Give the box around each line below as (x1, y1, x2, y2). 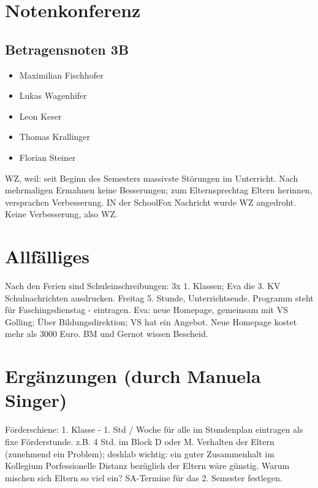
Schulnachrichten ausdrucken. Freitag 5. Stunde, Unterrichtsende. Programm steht (5, 291, 314, 304)
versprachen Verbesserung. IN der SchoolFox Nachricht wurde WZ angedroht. (5, 195, 297, 208)
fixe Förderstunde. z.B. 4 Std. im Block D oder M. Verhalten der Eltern (5, 435, 274, 447)
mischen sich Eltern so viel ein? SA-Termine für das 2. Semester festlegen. (5, 471, 282, 484)
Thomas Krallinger (19, 130, 91, 143)
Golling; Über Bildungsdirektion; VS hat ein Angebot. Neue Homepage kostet (5, 315, 297, 328)
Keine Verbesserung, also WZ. (5, 207, 118, 220)
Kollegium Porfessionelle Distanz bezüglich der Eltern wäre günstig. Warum (5, 459, 290, 472)
